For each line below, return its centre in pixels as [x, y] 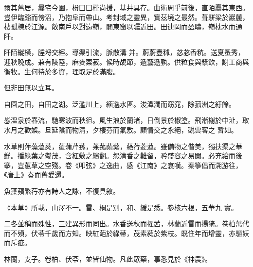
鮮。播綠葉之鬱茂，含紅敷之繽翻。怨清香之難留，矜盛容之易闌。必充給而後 [123, 156]
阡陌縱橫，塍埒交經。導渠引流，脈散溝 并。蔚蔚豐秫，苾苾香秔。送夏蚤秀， [124, 52]
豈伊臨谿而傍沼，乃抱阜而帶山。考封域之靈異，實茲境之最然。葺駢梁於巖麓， [126, 17]
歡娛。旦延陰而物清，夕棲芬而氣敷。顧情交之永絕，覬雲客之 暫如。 [131, 129]
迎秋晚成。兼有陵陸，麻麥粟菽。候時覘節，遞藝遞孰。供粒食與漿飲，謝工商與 [126, 61]
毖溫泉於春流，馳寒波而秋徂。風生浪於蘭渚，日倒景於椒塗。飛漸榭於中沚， [123, 120]
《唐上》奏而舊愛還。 [36, 175]
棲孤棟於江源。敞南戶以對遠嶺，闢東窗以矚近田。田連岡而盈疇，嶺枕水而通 [123, 26]
